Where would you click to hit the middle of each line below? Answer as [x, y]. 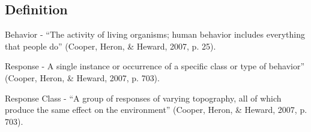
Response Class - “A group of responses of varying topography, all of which [143, 98]
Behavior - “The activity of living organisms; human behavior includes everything [155, 34]
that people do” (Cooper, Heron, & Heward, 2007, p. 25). [110, 46]
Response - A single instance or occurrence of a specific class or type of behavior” [155, 66]
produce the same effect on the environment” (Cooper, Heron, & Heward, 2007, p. [156, 110]
